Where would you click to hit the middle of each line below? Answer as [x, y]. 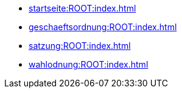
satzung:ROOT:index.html [80, 46]
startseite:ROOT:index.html [82, 8]
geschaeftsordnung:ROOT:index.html [103, 27]
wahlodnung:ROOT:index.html [89, 64]
